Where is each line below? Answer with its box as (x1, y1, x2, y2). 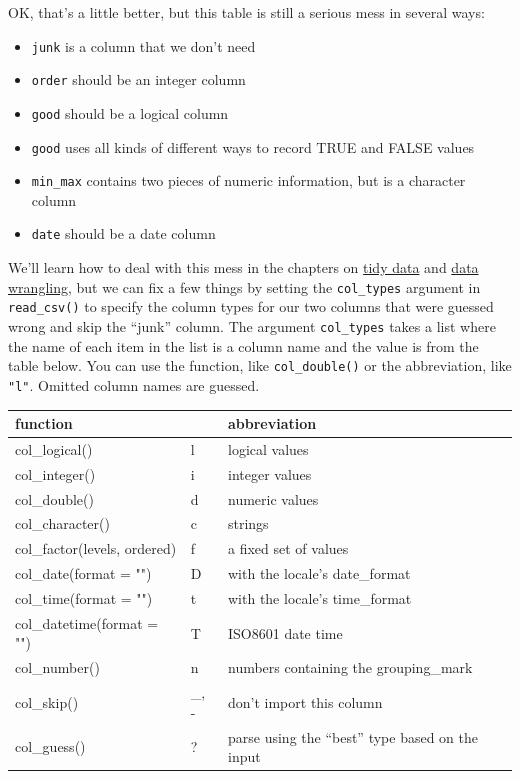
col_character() (15, 513, 110, 534)
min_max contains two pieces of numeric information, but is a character (31, 170, 466, 191)
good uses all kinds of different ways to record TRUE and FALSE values (31, 136, 475, 157)
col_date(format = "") (15, 563, 152, 584)
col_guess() (15, 736, 86, 757)
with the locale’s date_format (227, 563, 411, 584)
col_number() (15, 657, 100, 678)
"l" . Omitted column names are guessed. (8, 374, 260, 395)
